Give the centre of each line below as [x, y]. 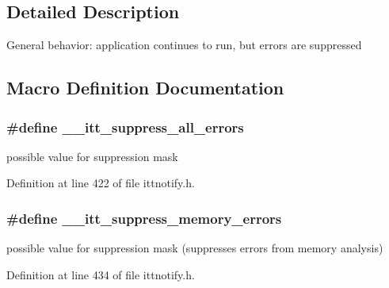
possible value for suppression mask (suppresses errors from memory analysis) [195, 248]
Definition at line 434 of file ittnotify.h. [101, 274]
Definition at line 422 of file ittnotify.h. [101, 183]
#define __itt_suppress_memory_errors [144, 218]
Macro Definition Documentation [145, 88]
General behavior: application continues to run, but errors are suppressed [184, 45]
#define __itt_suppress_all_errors [125, 127]
